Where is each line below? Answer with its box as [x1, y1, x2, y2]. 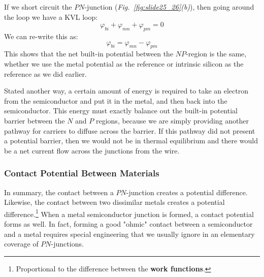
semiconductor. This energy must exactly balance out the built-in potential [4, 105, 238, 116]
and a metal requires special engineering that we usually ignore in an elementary [4, 228, 255, 239]
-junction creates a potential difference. [126, 187, 248, 197]
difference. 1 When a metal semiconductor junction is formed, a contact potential [4, 207, 254, 219]
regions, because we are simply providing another [95, 115, 249, 126]
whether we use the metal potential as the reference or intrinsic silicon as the [4, 58, 244, 69]
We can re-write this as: [4, 30, 78, 41]
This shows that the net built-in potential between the [4, 48, 174, 59]
